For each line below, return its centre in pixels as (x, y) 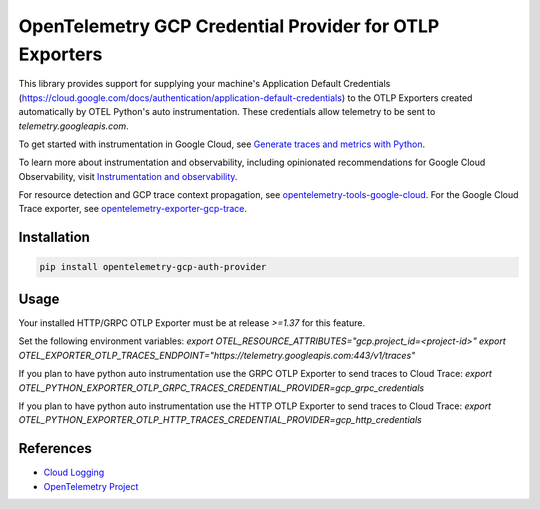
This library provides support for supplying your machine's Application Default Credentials (204, 84)
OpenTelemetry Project (91, 486)
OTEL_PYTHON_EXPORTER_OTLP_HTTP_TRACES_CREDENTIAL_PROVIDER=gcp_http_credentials (220, 420)
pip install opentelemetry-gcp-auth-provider (153, 267)
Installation (54, 237)
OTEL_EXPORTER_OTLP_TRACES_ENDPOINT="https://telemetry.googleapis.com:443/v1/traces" (217, 355)
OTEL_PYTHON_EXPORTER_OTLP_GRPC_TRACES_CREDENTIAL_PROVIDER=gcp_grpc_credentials (221, 387)
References (55, 448)
